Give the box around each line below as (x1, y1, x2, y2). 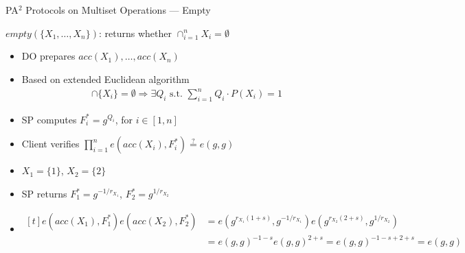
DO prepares (21, 49, 76, 63)
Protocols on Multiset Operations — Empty (25, 3, 211, 16)
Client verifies (21, 136, 80, 151)
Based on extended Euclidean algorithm (21, 71, 190, 86)
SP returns (21, 186, 67, 201)
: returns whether (99, 25, 172, 40)
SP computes (21, 112, 77, 126)
